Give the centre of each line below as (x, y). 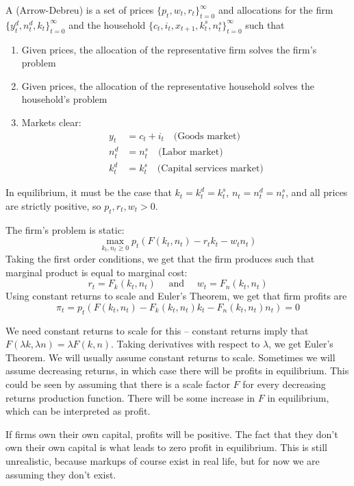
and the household (107, 24)
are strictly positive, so (53, 205)
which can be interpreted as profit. (78, 411)
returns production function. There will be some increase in (130, 397)
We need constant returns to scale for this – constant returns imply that (157, 330)
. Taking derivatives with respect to (186, 344)
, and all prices (317, 192)
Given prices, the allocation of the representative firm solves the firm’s (169, 49)
